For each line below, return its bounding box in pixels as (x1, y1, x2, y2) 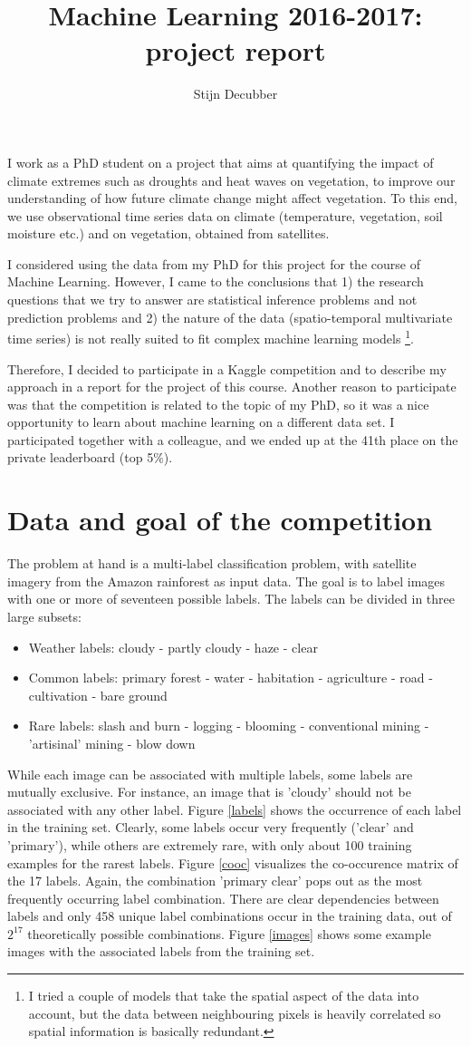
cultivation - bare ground (28, 685, 168, 704)
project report (145, 32, 326, 69)
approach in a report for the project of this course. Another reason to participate (7, 377, 457, 396)
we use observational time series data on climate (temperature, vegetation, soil (7, 206, 443, 225)
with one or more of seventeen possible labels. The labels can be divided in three (7, 589, 455, 608)
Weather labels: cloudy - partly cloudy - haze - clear (28, 637, 318, 656)
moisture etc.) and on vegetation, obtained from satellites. (7, 224, 330, 243)
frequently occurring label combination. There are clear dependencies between (7, 888, 439, 907)
